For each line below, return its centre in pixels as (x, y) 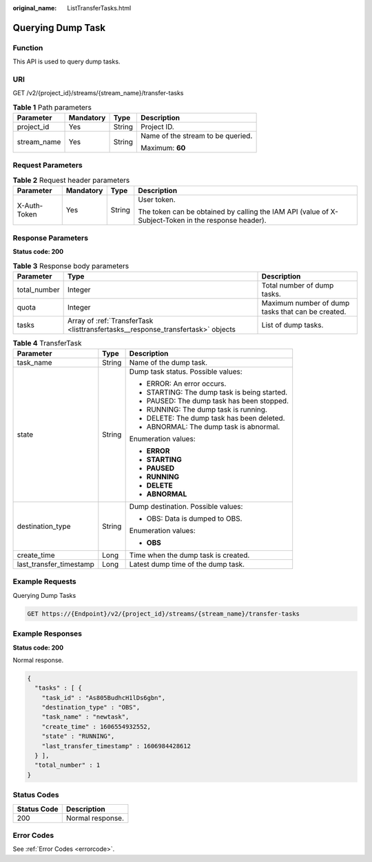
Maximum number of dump (306, 303)
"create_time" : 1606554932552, (96, 726)
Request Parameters (48, 166)
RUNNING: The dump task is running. (207, 410)
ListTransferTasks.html (99, 8)
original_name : (35, 8)
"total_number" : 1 (68, 765)
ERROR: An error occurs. (186, 384)
